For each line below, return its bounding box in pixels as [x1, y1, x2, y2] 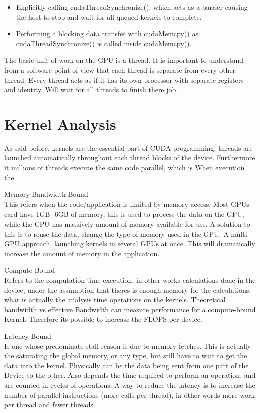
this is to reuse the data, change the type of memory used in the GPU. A [4, 228, 229, 239]
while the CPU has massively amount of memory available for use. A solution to [4, 219, 250, 229]
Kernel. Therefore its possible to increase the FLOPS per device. [4, 314, 202, 324]
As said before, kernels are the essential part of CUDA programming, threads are [4, 142, 253, 153]
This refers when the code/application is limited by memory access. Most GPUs [4, 198, 249, 209]
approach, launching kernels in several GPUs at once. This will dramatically [22, 238, 255, 249]
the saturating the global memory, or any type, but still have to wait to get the [4, 350, 247, 361]
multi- [231, 228, 250, 239]
